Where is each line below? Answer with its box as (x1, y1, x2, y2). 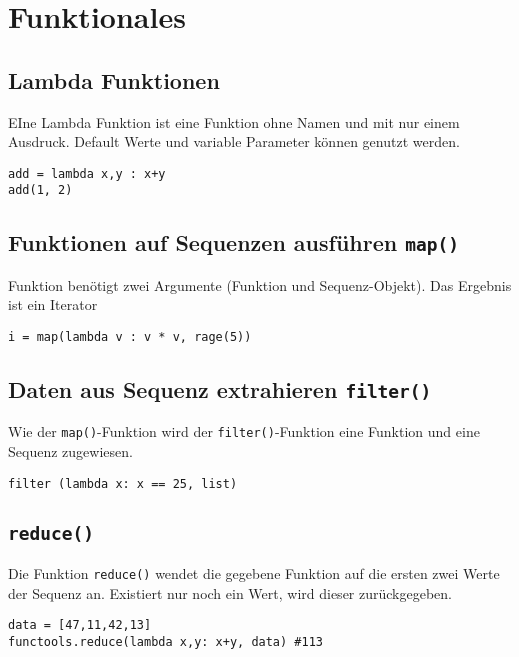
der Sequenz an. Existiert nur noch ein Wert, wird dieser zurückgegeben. (8, 582, 452, 603)
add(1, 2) (8, 183, 73, 198)
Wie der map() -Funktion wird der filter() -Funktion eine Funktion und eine (8, 421, 480, 442)
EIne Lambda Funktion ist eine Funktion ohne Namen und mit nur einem (8, 111, 460, 132)
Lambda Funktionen (8, 64, 220, 95)
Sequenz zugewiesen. (8, 441, 133, 462)
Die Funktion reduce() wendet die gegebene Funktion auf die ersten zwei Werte (8, 563, 500, 584)
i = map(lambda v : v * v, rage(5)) (8, 330, 252, 345)
